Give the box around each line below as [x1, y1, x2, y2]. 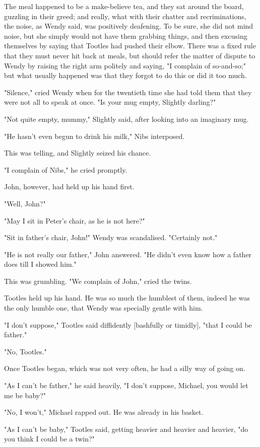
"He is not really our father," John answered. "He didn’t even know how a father [4, 249, 252, 259]
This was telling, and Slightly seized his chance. [4, 147, 151, 158]
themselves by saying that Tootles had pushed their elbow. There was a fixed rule [4, 40, 256, 51]
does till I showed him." [4, 259, 77, 269]
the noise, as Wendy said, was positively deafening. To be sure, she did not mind [4, 21, 253, 31]
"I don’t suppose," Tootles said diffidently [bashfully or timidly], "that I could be [4, 319, 252, 330]
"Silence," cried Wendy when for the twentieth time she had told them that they [4, 87, 252, 97]
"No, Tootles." [4, 346, 47, 356]
